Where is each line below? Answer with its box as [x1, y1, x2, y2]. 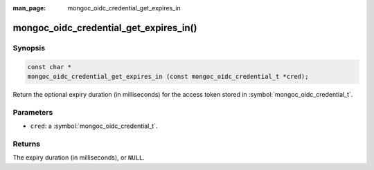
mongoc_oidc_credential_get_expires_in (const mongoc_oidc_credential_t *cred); [27, 73, 309, 80]
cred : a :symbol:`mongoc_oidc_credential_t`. [30, 122, 158, 131]
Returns [12, 139, 41, 149]
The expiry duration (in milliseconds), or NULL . [12, 153, 145, 162]
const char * [27, 63, 72, 70]
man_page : [12, 4, 46, 12]
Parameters [12, 107, 53, 117]
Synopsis [12, 43, 45, 53]
